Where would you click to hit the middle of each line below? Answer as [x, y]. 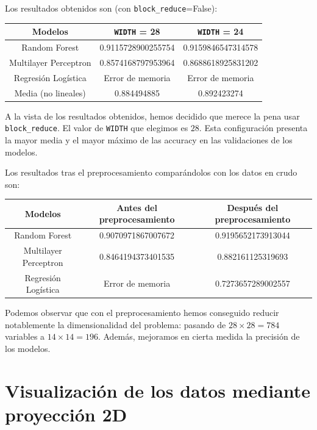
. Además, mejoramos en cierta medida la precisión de [199, 336]
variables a [25, 336]
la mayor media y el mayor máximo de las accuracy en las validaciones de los [149, 139]
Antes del [137, 207]
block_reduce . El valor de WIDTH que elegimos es [97, 128]
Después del [253, 207]
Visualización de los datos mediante [158, 390]
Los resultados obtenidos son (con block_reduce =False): [111, 8]
